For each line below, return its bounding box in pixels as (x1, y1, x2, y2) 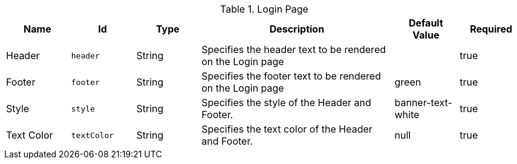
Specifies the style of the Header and (201, 96, 371, 109)
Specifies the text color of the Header (201, 123, 372, 135)
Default (408, 17, 443, 29)
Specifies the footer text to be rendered (201, 70, 381, 82)
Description (269, 23, 325, 35)
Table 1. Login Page (220, 3, 308, 15)
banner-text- (394, 96, 452, 109)
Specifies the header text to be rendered (201, 43, 386, 55)
